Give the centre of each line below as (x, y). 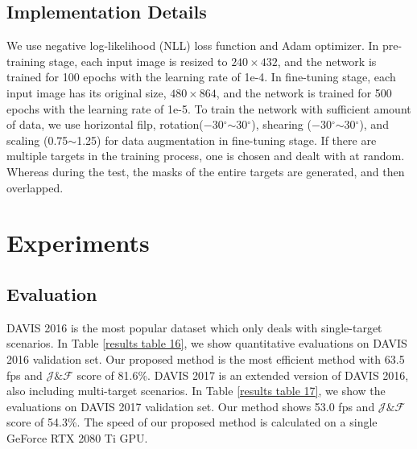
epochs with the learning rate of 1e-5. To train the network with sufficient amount (209, 108)
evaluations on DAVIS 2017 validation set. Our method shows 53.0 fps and (191, 406)
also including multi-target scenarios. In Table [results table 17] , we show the (196, 391)
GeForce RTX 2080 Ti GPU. (77, 437)
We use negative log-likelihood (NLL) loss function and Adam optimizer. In (193, 45)
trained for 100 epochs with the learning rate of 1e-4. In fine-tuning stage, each (201, 77)
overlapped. (35, 187)
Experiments (78, 243)
